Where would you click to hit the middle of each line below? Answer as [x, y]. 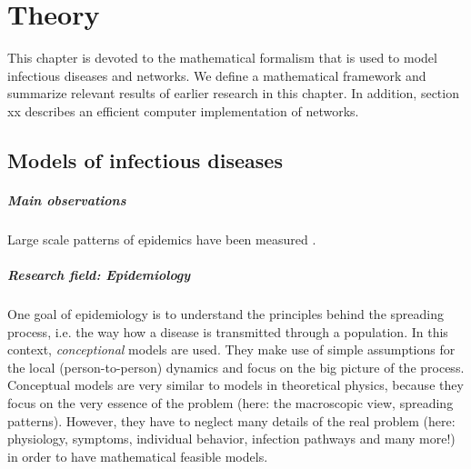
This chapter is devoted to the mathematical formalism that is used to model [222, 58]
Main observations [67, 200]
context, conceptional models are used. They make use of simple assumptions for [231, 349]
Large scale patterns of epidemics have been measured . [162, 239]
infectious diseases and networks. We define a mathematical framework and [217, 75]
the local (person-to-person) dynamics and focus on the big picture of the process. [236, 367]
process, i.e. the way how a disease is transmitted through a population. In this [228, 331]
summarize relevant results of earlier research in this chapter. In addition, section [233, 93]
